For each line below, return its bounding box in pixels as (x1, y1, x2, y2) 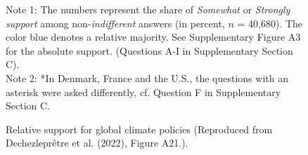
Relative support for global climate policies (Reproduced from (6, 121, 273, 136)
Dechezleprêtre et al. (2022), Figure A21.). (6, 135, 188, 150)
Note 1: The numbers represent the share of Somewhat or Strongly (6, 2, 290, 16)
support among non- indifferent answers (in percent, (6, 15, 225, 30)
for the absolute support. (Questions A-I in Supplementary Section (6, 43, 293, 58)
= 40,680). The (237, 15, 303, 30)
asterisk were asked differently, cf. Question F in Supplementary (6, 84, 281, 99)
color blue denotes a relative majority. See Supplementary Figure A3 (6, 29, 301, 44)
